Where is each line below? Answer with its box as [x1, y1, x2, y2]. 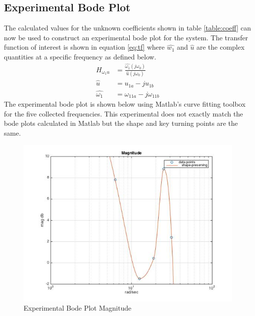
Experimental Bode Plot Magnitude [24, 303, 132, 313]
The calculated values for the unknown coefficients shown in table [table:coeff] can [4, 23, 251, 33]
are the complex [196, 42, 245, 52]
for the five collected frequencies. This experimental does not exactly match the [4, 108, 243, 118]
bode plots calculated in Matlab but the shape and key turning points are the [4, 118, 238, 128]
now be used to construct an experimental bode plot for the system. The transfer [4, 32, 248, 42]
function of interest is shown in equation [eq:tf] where [4, 42, 165, 52]
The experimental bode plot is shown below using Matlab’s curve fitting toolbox [4, 99, 246, 109]
